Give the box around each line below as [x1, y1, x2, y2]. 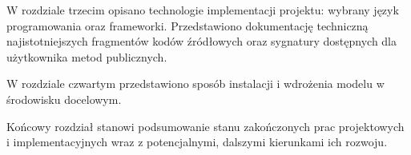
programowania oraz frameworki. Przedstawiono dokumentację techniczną [6, 17, 369, 34]
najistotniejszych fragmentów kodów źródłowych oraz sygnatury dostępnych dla [6, 33, 397, 50]
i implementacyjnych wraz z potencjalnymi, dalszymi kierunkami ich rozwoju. [6, 133, 388, 150]
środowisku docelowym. [6, 90, 122, 107]
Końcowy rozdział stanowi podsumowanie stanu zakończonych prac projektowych [6, 117, 405, 134]
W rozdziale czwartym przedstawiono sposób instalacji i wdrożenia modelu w [6, 75, 385, 92]
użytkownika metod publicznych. [6, 48, 167, 65]
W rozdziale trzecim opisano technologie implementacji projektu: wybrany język [6, 2, 399, 18]
